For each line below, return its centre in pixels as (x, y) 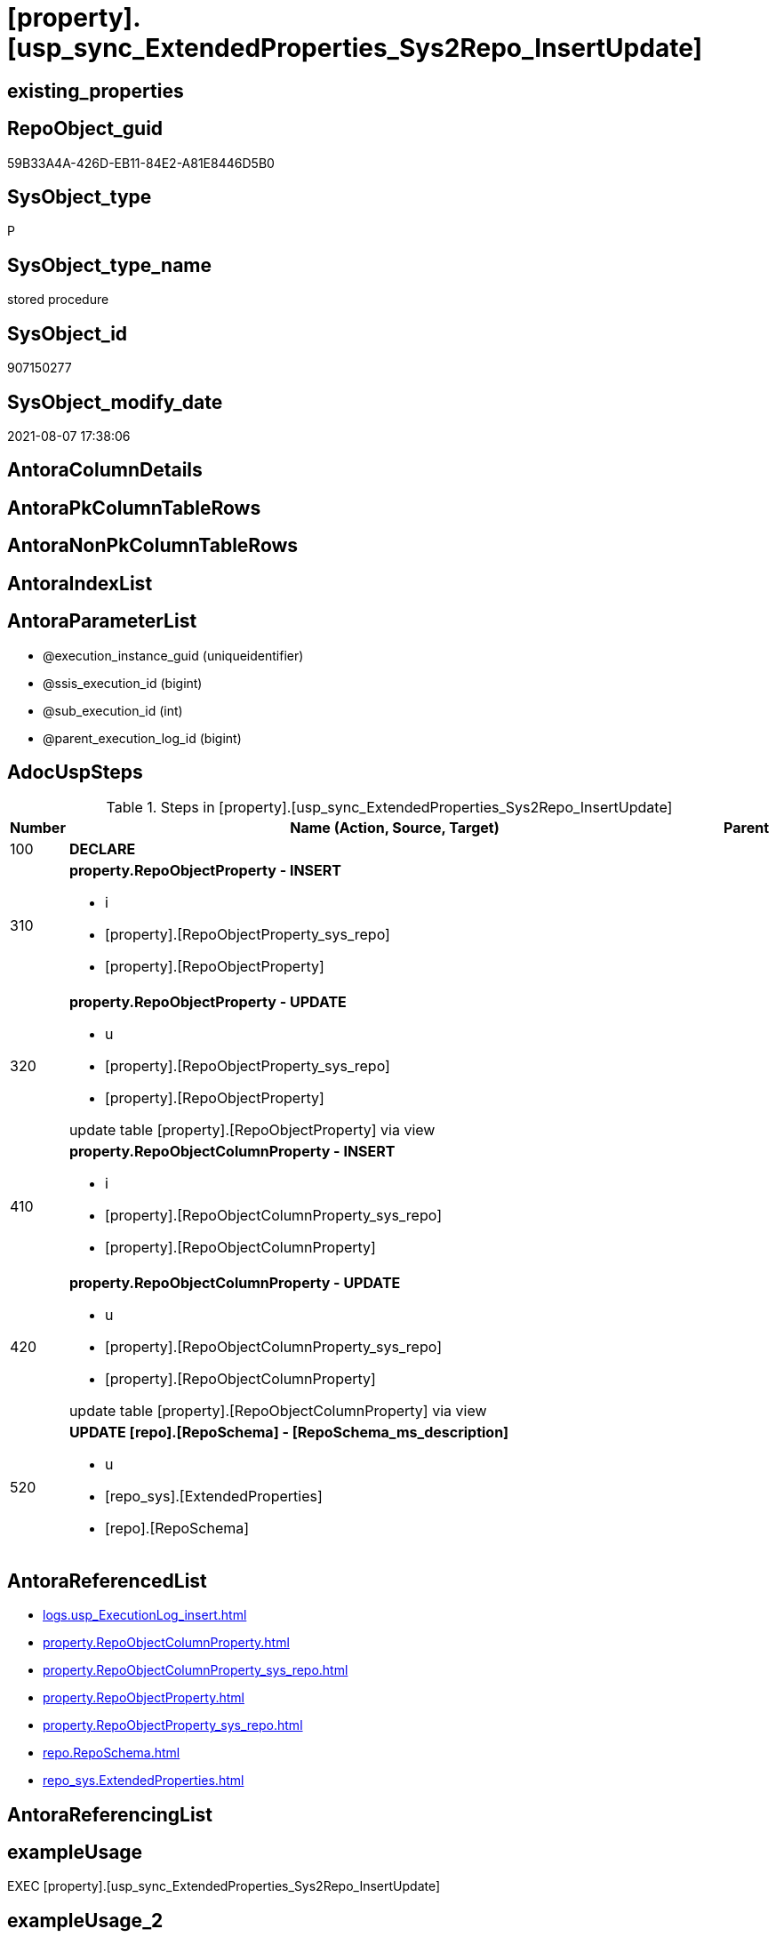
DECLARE (102, 849)
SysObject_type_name (110, 265)
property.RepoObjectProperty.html (144, 1698)
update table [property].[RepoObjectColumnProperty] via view (278, 1411)
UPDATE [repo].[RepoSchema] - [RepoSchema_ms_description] (289, 1433)
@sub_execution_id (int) (113, 710)
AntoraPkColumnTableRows (134, 508)
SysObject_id (68, 333)
